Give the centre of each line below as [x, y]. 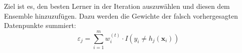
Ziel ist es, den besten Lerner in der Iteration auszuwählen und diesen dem [117, 6]
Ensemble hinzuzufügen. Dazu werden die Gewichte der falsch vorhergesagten [121, 15]
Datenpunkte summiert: [40, 25]
